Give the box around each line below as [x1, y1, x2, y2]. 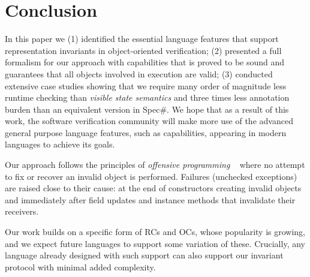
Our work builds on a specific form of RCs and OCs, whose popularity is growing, [5, 225, 305, 238]
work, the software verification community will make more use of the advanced [5, 115, 293, 127]
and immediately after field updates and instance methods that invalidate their [5, 193, 296, 206]
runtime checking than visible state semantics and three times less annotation [5, 91, 290, 104]
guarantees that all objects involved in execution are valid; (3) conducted [5, 67, 273, 80]
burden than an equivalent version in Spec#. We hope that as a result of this [5, 103, 289, 115]
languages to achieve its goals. [5, 138, 115, 150]
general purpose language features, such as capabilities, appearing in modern [5, 126, 287, 138]
